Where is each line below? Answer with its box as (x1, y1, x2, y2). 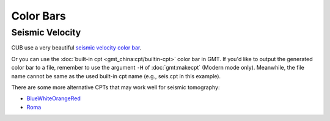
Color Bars (11, 9, 67, 23)
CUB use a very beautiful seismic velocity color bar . (11, 44, 142, 51)
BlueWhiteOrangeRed (26, 95, 81, 102)
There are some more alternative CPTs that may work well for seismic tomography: (11, 83, 220, 91)
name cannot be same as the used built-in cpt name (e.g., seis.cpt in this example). (11, 72, 221, 79)
